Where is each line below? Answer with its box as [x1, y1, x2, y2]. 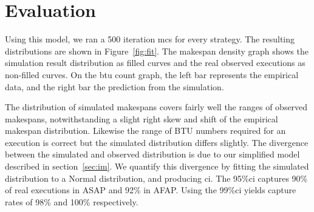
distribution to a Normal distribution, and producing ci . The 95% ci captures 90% [5, 171, 308, 184]
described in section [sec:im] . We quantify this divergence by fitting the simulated [5, 160, 309, 173]
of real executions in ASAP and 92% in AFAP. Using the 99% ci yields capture [5, 184, 296, 196]
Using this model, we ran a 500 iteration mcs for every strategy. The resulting [5, 33, 295, 45]
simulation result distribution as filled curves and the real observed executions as [5, 56, 305, 69]
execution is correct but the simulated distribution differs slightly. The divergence [5, 136, 309, 148]
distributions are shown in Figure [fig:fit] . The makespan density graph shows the [5, 44, 309, 57]
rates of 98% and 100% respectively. [5, 195, 138, 208]
